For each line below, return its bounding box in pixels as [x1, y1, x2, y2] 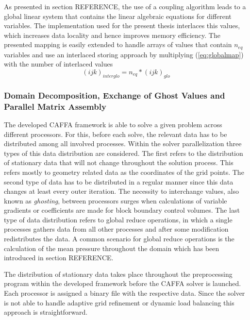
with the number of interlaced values [4, 59, 113, 69]
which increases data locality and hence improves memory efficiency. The [4, 30, 220, 40]
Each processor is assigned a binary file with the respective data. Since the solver [4, 288, 245, 298]
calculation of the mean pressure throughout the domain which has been [4, 243, 219, 253]
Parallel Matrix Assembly [4, 100, 106, 112]
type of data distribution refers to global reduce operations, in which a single [4, 214, 233, 224]
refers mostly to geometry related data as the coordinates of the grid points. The [4, 167, 244, 177]
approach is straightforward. [4, 307, 88, 317]
